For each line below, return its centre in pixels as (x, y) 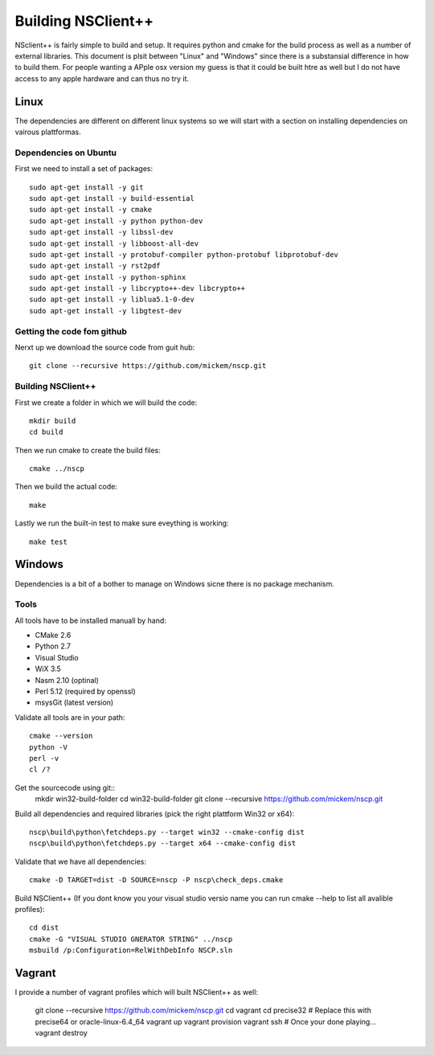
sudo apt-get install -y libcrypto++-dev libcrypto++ (137, 288)
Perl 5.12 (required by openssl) (85, 692)
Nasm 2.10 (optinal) (67, 680)
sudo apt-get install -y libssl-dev (101, 232)
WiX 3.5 (48, 669)
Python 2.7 (53, 646)
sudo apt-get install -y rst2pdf (95, 266)
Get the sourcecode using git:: (65, 787)
